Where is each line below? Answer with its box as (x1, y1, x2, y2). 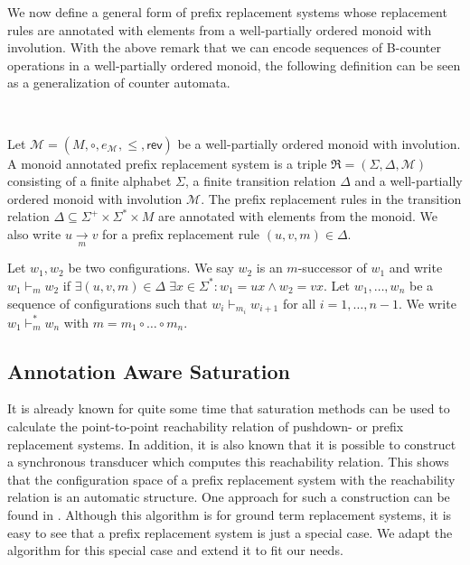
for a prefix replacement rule (102, 224, 260, 243)
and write (389, 258, 443, 277)
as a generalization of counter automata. (7, 73, 230, 92)
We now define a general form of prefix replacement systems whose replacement (7, 3, 447, 21)
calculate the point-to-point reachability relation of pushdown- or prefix (7, 417, 404, 435)
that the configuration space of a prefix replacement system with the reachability (7, 469, 456, 488)
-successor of (297, 258, 367, 277)
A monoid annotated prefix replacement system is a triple (7, 153, 327, 172)
